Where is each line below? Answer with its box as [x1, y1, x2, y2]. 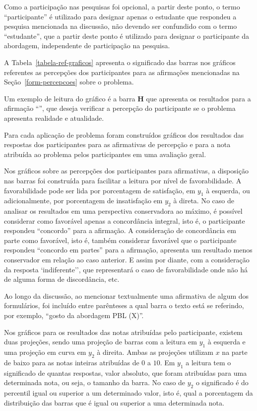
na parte [222, 347, 248, 357]
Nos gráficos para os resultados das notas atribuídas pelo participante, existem [4, 327, 243, 337]
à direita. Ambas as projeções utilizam [97, 347, 214, 357]
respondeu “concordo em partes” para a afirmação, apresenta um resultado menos [4, 245, 253, 255]
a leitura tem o [186, 357, 231, 367]
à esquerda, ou [206, 185, 250, 195]
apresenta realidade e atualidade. [4, 112, 104, 123]
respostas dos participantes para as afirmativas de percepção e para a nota [4, 139, 231, 150]
